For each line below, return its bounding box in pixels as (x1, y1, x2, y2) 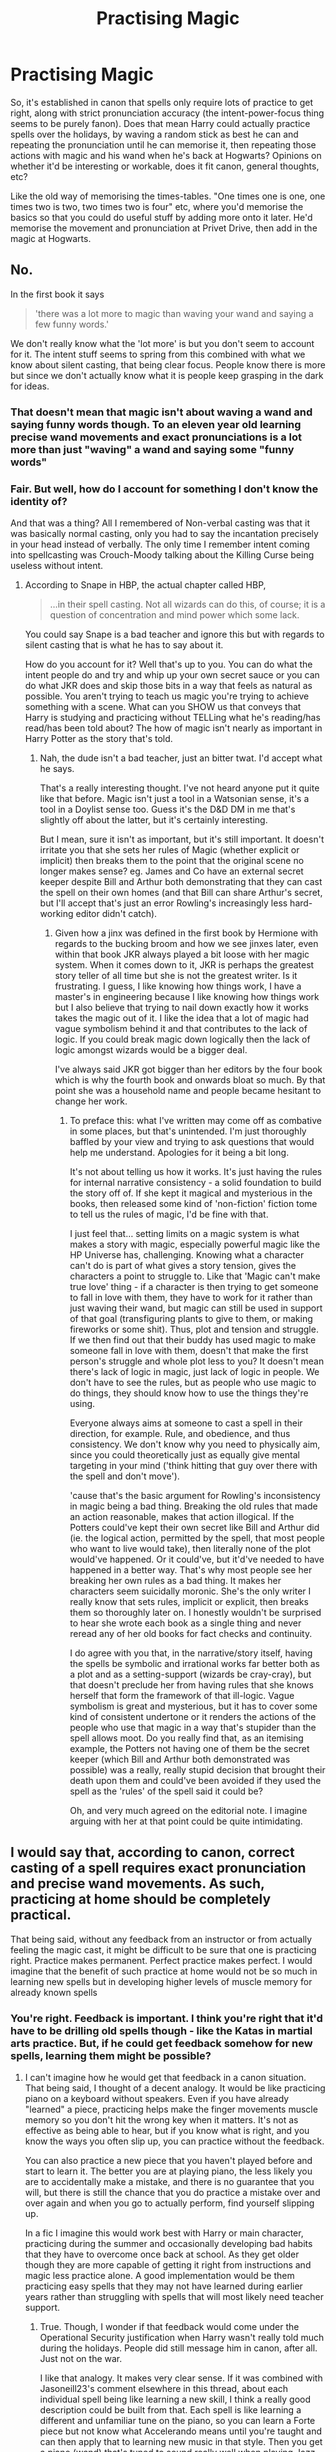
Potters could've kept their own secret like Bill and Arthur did (69, 1521, 320, 1533)
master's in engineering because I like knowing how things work (54, 990, 320, 1002)
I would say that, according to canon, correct (10, 1844, 295, 1861)
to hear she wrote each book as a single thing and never (69, 1617, 302, 1629)
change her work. (54, 1095, 128, 1107)
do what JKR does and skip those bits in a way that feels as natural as (24, 679, 313, 691)
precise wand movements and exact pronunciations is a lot (10, 430, 303, 444)
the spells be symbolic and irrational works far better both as (69, 1657, 321, 1669)
